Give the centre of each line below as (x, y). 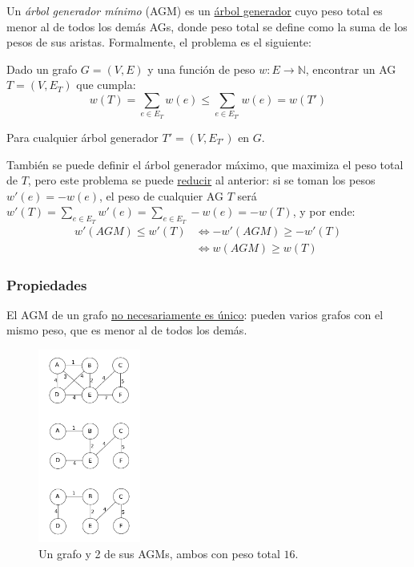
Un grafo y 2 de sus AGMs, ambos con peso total (159, 554)
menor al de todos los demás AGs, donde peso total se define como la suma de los (207, 26)
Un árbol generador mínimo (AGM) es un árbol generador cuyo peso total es (195, 10)
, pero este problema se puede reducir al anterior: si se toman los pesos (201, 180)
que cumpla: (106, 85)
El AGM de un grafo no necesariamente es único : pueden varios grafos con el (195, 314)
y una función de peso (201, 69)
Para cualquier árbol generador (82, 137)
